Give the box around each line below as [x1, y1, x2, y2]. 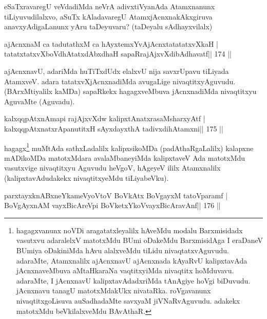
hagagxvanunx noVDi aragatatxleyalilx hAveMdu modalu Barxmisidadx [16, 224, 243, 235]
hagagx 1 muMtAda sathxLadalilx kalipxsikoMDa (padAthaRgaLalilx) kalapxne [4, 141, 254, 153]
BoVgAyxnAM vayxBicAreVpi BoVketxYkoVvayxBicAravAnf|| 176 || [4, 200, 221, 211]
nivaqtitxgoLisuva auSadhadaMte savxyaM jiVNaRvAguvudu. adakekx [16, 295, 240, 306]
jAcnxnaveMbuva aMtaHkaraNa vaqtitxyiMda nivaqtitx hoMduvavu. [16, 265, 234, 276]
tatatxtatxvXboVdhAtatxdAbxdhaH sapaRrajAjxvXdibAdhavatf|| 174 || [4, 48, 232, 59]
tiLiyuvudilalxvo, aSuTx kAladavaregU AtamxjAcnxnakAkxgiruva [4, 11, 213, 22]
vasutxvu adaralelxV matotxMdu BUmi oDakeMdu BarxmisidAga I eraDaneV [16, 235, 263, 246]
